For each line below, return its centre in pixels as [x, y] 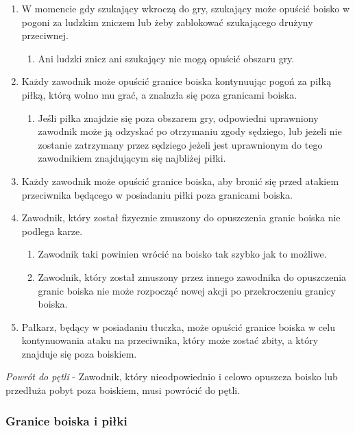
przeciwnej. [45, 35]
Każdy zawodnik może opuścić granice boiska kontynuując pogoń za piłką [176, 81]
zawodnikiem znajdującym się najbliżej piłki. [132, 158]
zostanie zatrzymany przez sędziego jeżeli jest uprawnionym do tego [180, 144]
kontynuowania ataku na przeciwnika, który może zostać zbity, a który [170, 340]
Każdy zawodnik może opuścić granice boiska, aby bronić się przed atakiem [180, 181]
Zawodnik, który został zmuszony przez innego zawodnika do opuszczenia [192, 276]
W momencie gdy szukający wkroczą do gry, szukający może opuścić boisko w [186, 8]
